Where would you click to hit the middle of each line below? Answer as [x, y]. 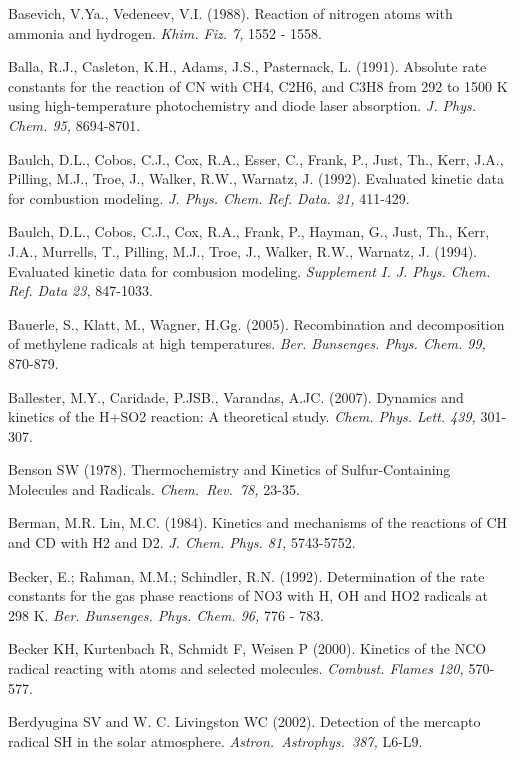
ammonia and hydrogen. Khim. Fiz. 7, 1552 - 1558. [165, 32]
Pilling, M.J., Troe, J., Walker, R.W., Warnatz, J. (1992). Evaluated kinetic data [256, 178]
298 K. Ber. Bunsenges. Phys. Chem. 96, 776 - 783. [166, 614]
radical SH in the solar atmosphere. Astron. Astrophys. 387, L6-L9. [215, 740]
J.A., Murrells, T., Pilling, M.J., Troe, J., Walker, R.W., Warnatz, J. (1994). [242, 250]
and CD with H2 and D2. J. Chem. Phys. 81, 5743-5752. [182, 542]
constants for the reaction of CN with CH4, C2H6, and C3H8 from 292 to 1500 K [258, 85]
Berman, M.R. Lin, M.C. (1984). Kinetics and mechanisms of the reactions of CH [258, 522]
